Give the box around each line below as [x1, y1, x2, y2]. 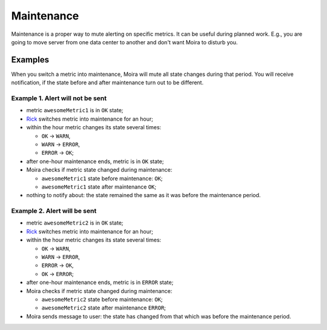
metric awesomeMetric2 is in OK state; [26, 219, 124, 227]
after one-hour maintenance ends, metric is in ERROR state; [26, 279, 174, 286]
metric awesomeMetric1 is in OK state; [26, 107, 124, 114]
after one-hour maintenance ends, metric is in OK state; [26, 158, 164, 165]
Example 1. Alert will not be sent [11, 94, 107, 103]
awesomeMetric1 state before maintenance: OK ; [41, 175, 163, 182]
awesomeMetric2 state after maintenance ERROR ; [41, 304, 167, 312]
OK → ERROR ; [41, 270, 74, 277]
